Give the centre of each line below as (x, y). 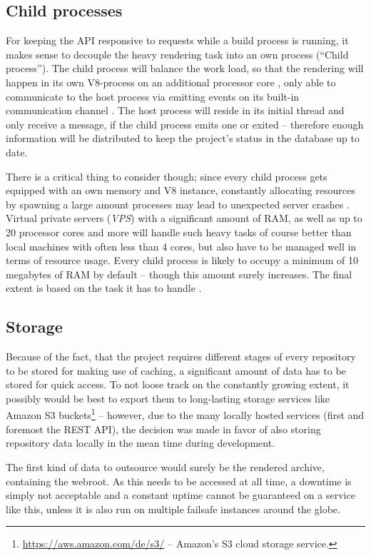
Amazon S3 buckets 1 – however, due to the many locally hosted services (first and (185, 414)
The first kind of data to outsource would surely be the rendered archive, (165, 466)
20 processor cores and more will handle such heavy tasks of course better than (179, 232)
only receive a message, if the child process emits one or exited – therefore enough (185, 124)
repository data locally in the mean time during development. (141, 443)
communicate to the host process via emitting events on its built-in (153, 96)
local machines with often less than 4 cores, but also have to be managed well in (181, 246)
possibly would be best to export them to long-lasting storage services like (168, 398)
